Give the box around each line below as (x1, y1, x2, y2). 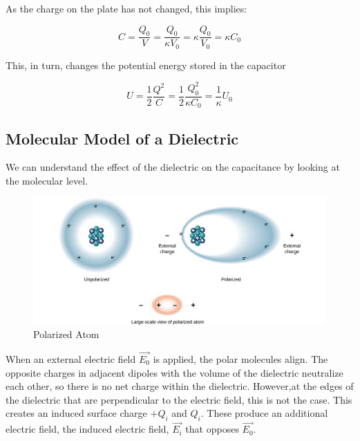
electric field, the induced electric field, (6, 422, 169, 436)
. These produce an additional (200, 406, 328, 420)
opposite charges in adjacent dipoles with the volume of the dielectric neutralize (6, 365, 343, 379)
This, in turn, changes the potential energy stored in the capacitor (6, 57, 286, 72)
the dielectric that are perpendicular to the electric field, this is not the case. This (6, 392, 352, 406)
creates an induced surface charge (6, 406, 147, 420)
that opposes (185, 422, 239, 436)
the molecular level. (6, 173, 88, 188)
